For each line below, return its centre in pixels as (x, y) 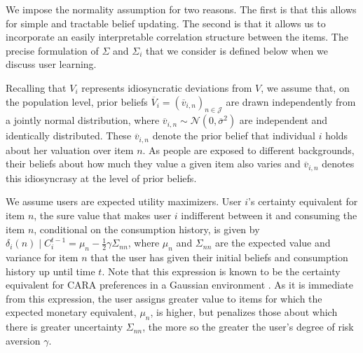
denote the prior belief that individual (234, 136)
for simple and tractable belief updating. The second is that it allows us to (166, 23)
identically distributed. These (69, 136)
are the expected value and (273, 243)
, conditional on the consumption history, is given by (147, 229)
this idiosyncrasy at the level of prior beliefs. (101, 178)
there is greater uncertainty (64, 327)
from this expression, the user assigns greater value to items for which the (164, 298)
